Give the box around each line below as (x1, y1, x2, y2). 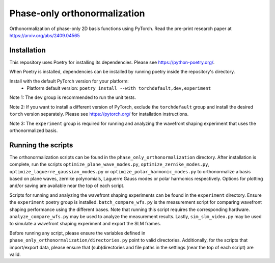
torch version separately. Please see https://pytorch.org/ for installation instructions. (9, 111, 189, 117)
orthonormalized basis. (9, 127, 58, 134)
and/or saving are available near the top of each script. (9, 182, 125, 189)
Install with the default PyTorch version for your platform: (9, 78, 129, 84)
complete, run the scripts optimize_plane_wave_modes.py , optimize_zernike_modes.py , (9, 161, 210, 168)
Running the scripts (9, 141, 73, 149)
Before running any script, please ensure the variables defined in (9, 230, 146, 236)
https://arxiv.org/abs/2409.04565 (9, 32, 80, 38)
